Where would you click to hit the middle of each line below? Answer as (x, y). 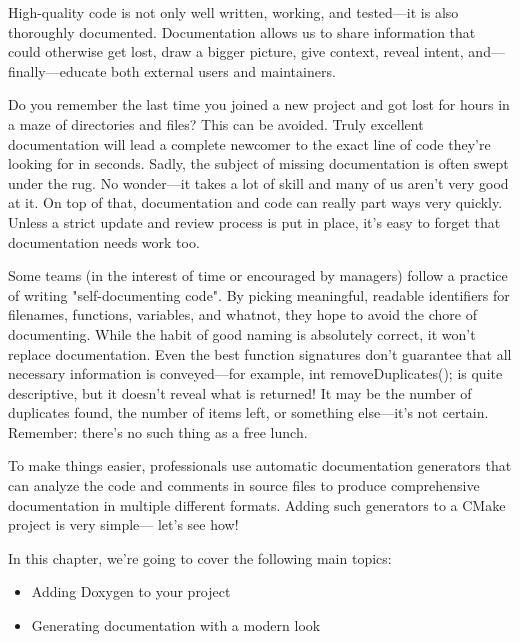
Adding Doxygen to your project (131, 591)
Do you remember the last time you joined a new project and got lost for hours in (259, 104)
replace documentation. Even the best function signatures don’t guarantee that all (260, 353)
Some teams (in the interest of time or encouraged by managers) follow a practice (258, 275)
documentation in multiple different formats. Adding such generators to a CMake (257, 504)
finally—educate (57, 70)
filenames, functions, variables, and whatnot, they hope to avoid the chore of (242, 314)
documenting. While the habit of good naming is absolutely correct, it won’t (242, 333)
